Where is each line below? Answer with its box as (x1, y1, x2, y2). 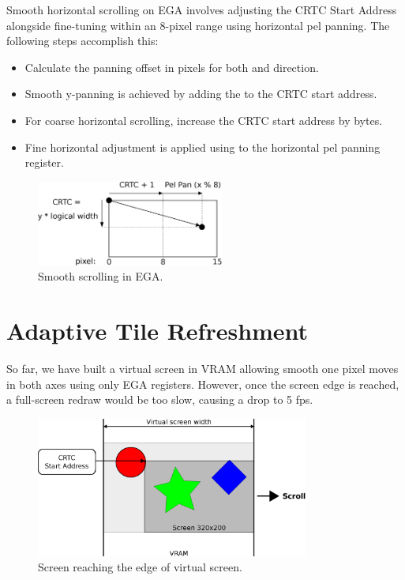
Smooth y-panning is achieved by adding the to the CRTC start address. (24, 85, 377, 102)
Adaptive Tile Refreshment (6, 314, 309, 347)
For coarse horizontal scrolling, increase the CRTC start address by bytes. (24, 111, 383, 128)
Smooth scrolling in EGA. (38, 268, 163, 284)
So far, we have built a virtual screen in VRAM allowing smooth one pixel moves (6, 360, 399, 377)
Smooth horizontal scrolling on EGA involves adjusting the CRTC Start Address (6, 2, 397, 17)
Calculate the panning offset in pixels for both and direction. (24, 58, 319, 75)
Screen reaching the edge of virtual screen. (38, 559, 242, 575)
